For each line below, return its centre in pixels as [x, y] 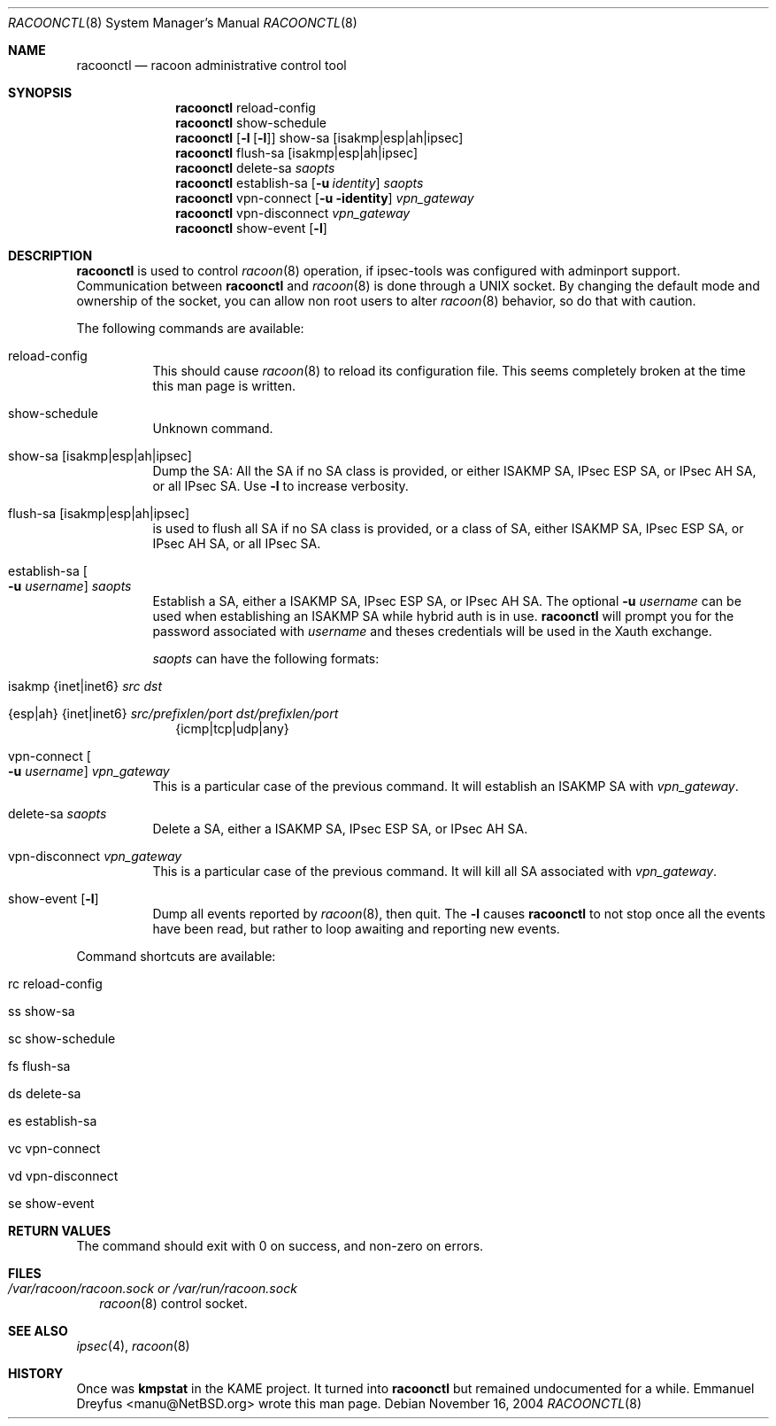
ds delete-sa [45, 1093]
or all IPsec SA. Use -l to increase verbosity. [280, 486]
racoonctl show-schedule [251, 123]
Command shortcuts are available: [176, 956]
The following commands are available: [190, 328]
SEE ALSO [38, 1331]
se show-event [51, 1203]
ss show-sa [42, 1011]
